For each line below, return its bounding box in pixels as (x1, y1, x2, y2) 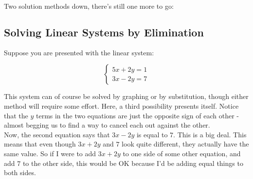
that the (4, 110, 28, 120)
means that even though (4, 139, 76, 149)
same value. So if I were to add (4, 148, 96, 158)
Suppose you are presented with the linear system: (4, 47, 154, 57)
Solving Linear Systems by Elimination (4, 24, 204, 39)
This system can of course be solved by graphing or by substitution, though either (4, 91, 249, 101)
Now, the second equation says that (4, 129, 110, 139)
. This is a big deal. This (173, 129, 247, 139)
